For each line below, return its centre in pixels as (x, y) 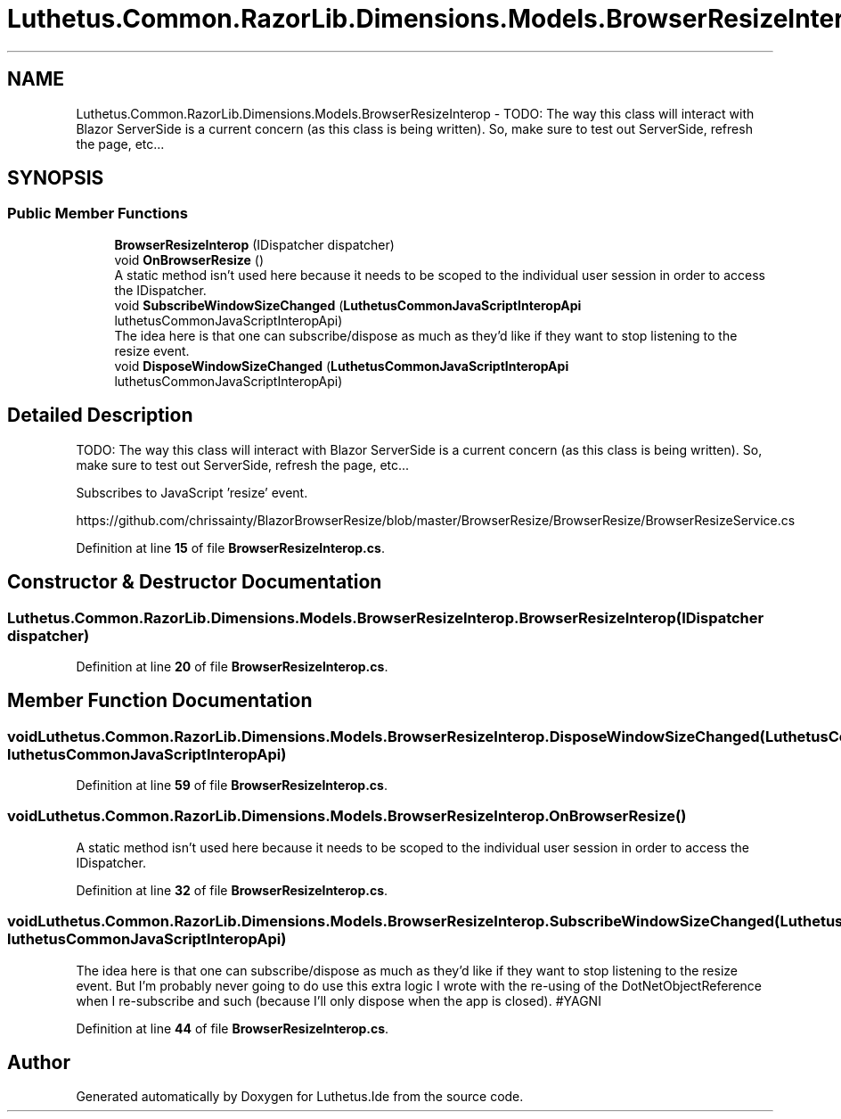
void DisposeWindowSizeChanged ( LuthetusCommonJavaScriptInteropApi (342, 366)
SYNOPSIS (56, 178)
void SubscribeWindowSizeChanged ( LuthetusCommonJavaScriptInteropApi (348, 305)
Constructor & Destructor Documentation (195, 582)
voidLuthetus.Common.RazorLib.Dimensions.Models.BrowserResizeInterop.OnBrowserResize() (347, 816)
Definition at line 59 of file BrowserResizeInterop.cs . (232, 786)
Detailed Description (100, 416)
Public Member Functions (98, 214)
